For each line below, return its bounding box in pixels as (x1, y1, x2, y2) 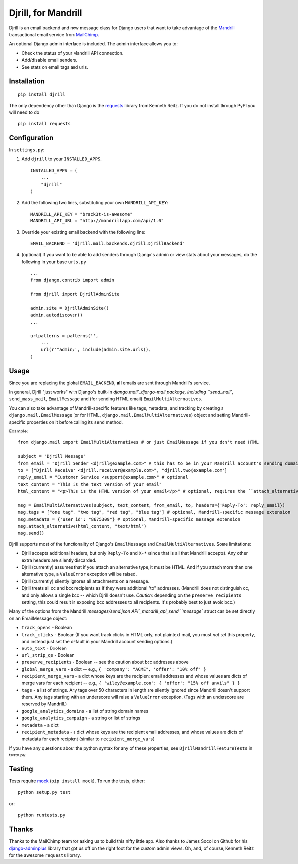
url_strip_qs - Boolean (21, 652, 74, 658)
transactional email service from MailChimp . (9, 31, 99, 37)
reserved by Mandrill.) (21, 701, 67, 707)
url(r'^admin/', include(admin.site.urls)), (40, 347, 151, 353)
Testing (9, 765, 33, 773)
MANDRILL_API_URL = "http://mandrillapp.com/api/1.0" (30, 218, 164, 224)
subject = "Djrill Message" (18, 453, 86, 459)
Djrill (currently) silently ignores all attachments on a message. (21, 578, 149, 584)
